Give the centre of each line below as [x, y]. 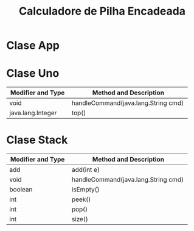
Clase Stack [37, 140]
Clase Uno [33, 73]
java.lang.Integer [33, 113]
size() [80, 219]
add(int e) [86, 170]
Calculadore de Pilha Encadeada [102, 11]
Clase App [33, 45]
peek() [81, 199]
